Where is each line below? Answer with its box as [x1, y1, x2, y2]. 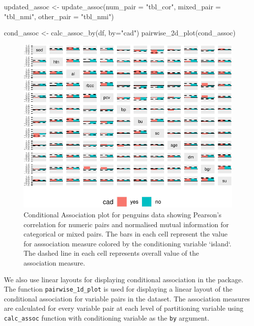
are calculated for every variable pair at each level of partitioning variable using [4, 303, 244, 313]
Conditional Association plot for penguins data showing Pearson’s [24, 209, 222, 220]
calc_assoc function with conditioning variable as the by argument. [4, 313, 209, 323]
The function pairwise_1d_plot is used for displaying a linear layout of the [4, 284, 232, 294]
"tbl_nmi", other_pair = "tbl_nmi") [4, 11, 114, 21]
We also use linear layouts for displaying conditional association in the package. [4, 274, 244, 284]
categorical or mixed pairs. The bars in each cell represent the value [24, 229, 227, 239]
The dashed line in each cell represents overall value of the [24, 248, 199, 258]
